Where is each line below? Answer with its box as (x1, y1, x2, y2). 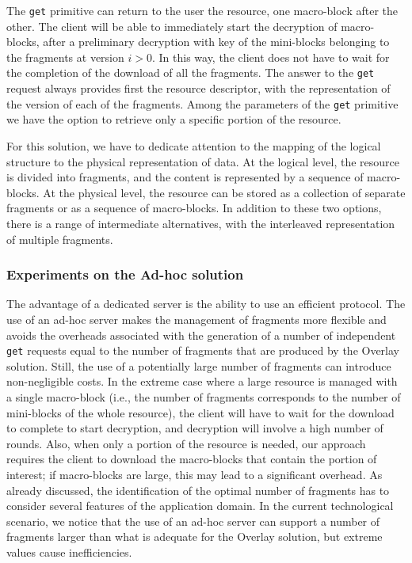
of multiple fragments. (6, 230, 113, 247)
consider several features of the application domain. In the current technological (6, 497, 394, 514)
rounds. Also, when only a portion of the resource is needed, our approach (6, 435, 366, 451)
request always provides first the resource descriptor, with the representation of (6, 80, 391, 97)
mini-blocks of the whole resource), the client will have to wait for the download (6, 404, 395, 420)
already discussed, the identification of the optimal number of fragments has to (6, 481, 390, 498)
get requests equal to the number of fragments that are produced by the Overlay (6, 342, 399, 359)
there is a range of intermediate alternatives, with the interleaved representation (6, 215, 395, 231)
